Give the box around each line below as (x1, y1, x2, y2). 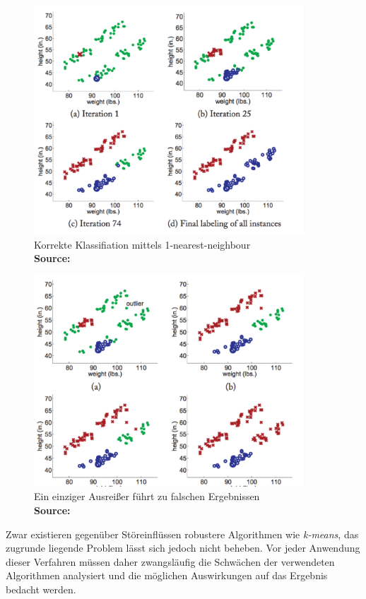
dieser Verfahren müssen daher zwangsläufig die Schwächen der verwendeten (6, 554, 335, 569)
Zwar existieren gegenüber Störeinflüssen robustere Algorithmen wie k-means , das (6, 526, 359, 541)
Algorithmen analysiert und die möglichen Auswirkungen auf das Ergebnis (6, 568, 328, 583)
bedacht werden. (6, 582, 76, 596)
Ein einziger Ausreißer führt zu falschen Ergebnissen (34, 489, 260, 504)
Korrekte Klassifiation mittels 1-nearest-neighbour (34, 237, 251, 251)
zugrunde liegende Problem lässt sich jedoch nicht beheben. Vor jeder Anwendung (6, 540, 360, 555)
